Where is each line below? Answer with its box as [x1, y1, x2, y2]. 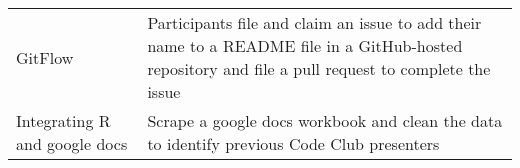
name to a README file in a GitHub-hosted [147, 34, 463, 57]
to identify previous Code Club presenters [147, 132, 440, 155]
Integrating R [16, 109, 111, 132]
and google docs [16, 132, 128, 155]
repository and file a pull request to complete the [147, 57, 491, 80]
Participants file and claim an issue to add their [147, 11, 482, 34]
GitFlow [16, 45, 74, 69]
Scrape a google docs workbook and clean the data [147, 109, 503, 132]
